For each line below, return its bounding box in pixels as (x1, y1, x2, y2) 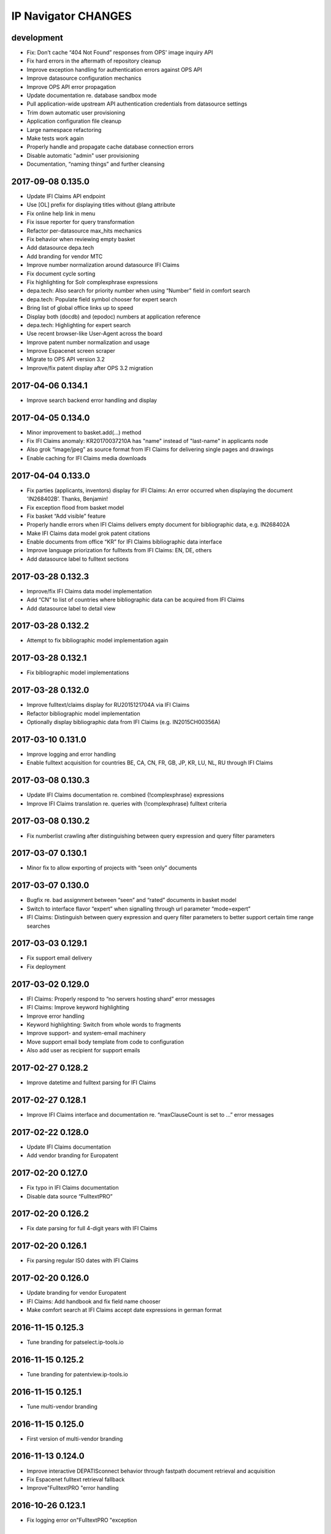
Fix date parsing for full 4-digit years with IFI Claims (26, 1225, 158, 1232)
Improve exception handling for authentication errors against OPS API (26, 66, 202, 73)
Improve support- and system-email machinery (26, 1030, 146, 1037)
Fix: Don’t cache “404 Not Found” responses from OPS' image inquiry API (26, 49, 213, 56)
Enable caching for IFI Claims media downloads (26, 454, 146, 461)
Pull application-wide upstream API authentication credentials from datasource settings (26, 100, 248, 107)
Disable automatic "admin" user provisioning (26, 152, 139, 159)
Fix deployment (26, 963, 66, 970)
